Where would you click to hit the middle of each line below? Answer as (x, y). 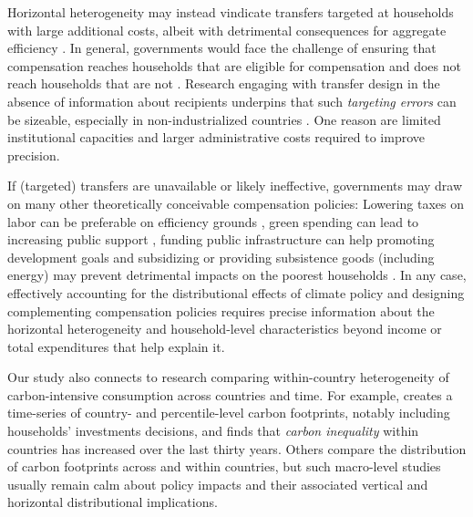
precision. (34, 155)
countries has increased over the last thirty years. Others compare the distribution (237, 448)
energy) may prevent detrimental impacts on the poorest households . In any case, (237, 275)
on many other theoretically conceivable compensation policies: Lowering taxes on (236, 203)
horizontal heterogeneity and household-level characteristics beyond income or (225, 329)
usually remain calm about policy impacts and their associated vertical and (218, 484)
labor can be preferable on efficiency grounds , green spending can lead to (213, 221)
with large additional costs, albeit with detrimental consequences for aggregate (227, 30)
